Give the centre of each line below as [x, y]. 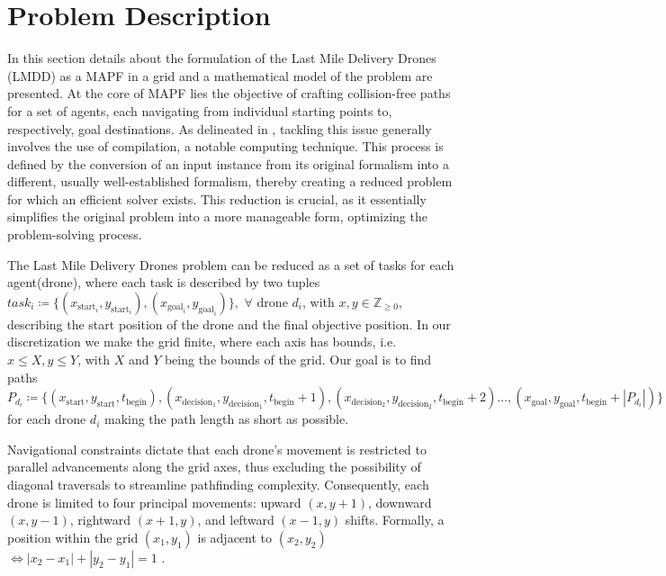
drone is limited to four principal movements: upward [154, 502]
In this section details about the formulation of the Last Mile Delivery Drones [222, 58]
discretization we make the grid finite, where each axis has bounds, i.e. [202, 342]
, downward [400, 502]
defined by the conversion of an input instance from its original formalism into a [228, 163]
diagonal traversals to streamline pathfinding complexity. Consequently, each [218, 484]
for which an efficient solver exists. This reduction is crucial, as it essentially [217, 198]
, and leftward [236, 520]
